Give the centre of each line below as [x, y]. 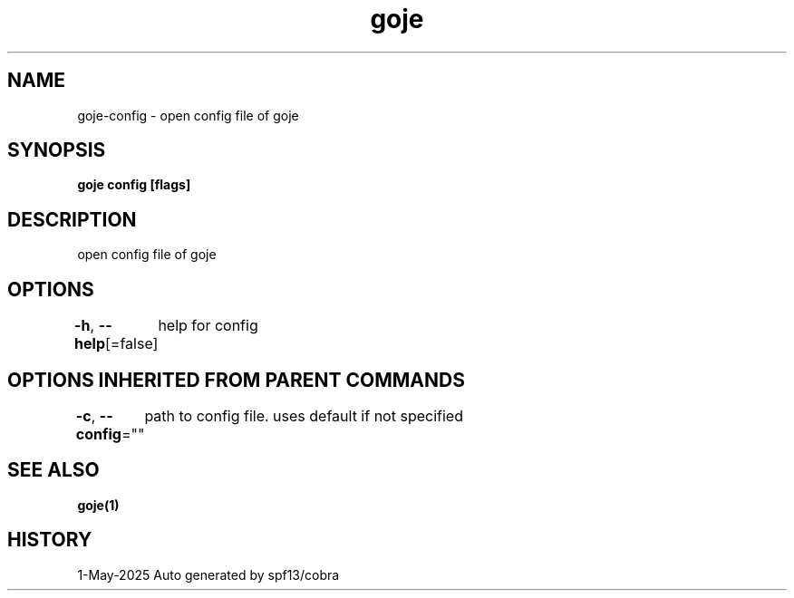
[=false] [132, 344]
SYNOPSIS [57, 150]
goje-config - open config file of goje [188, 115]
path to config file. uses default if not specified [304, 415]
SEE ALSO [53, 470]
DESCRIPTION [72, 219]
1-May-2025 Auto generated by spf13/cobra [208, 574]
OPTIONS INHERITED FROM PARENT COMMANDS [236, 380]
